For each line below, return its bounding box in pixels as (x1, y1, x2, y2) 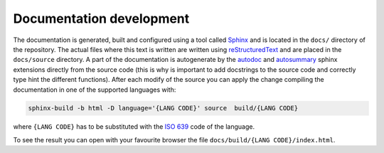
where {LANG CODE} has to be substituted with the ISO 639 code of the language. (13, 122, 255, 131)
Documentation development (13, 11, 190, 26)
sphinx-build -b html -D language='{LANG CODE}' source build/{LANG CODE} (28, 104, 299, 112)
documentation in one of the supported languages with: (13, 85, 176, 94)
